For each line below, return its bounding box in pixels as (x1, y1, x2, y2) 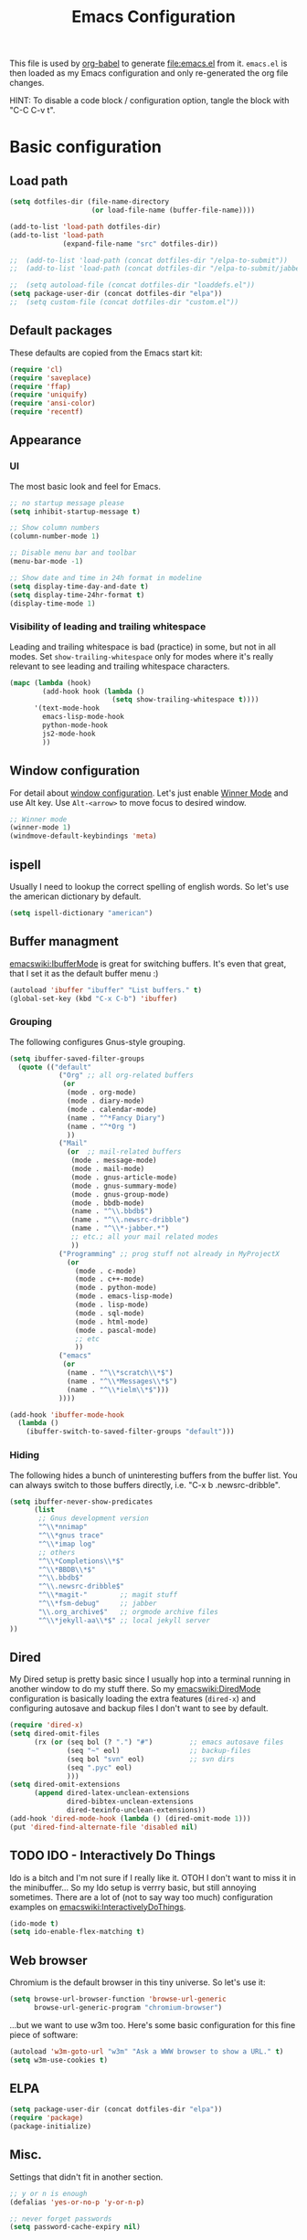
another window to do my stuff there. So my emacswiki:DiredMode (9, 1684, 261, 1695)
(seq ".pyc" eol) (67, 1763, 132, 1772)
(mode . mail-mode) (70, 1165, 145, 1174)
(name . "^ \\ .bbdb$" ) (70, 1207, 153, 1216)
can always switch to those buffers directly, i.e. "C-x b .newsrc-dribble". (9, 1479, 281, 1490)
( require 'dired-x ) (9, 1720, 84, 1730)
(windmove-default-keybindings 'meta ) (9, 831, 157, 841)
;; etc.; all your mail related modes (70, 1232, 219, 1242)
